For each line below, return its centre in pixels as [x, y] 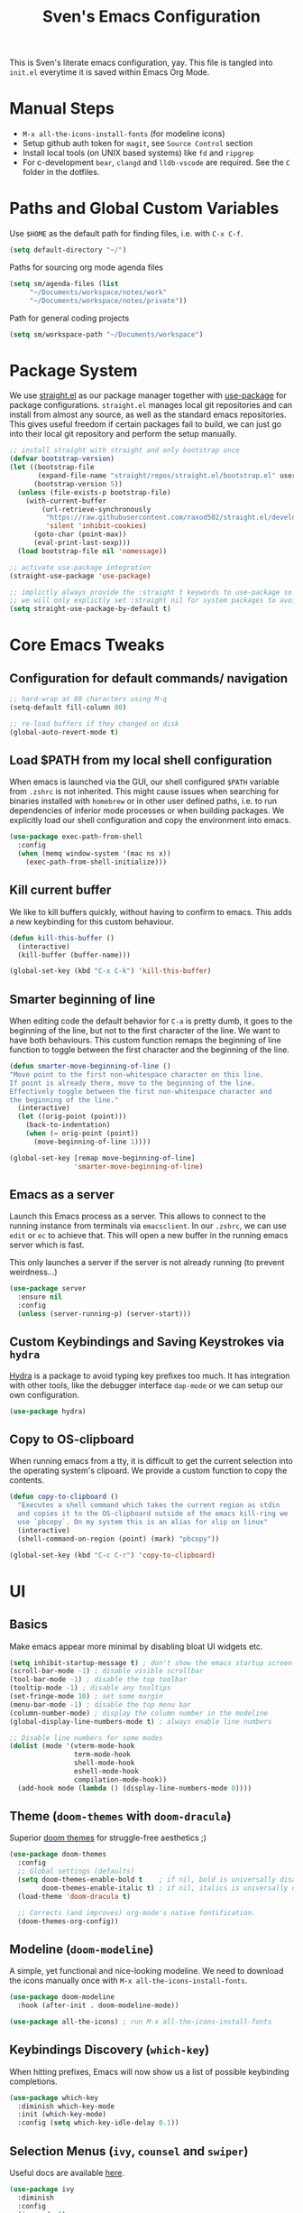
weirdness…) [33, 1272]
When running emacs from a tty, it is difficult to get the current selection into [151, 1461]
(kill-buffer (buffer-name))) [74, 955]
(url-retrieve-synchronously [96, 509]
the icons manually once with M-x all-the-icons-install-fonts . [129, 1981]
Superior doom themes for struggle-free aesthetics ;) [108, 1838]
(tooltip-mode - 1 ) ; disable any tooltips [90, 1688]
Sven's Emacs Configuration [151, 17]
